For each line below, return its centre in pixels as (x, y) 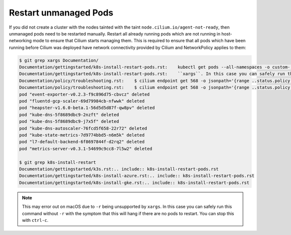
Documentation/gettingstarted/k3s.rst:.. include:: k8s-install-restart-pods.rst (119, 169)
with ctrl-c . (35, 220)
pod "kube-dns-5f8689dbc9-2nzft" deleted (69, 115)
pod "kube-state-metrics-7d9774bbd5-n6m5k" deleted (82, 135)
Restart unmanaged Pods (61, 13)
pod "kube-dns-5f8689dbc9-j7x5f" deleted (69, 122)
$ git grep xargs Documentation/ (59, 60)
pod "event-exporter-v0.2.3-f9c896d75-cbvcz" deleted (84, 94)
